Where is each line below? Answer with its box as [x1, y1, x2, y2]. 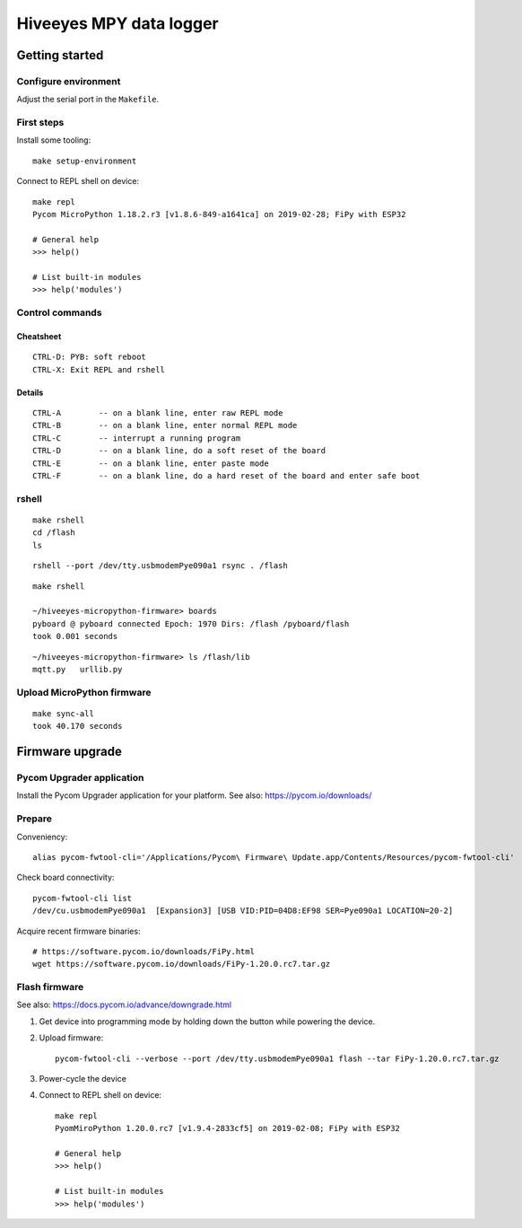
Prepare [16, 812, 53, 825]
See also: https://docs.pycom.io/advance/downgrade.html [16, 999, 232, 1010]
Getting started [16, 48, 104, 63]
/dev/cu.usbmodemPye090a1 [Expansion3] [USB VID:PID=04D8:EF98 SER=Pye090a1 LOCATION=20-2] [32, 906, 454, 916]
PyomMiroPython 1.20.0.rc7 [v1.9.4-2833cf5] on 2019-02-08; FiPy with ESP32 [55, 1123, 401, 1134]
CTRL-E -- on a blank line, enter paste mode [32, 458, 269, 469]
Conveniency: [16, 831, 68, 842]
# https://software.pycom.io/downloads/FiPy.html [32, 946, 256, 956]
